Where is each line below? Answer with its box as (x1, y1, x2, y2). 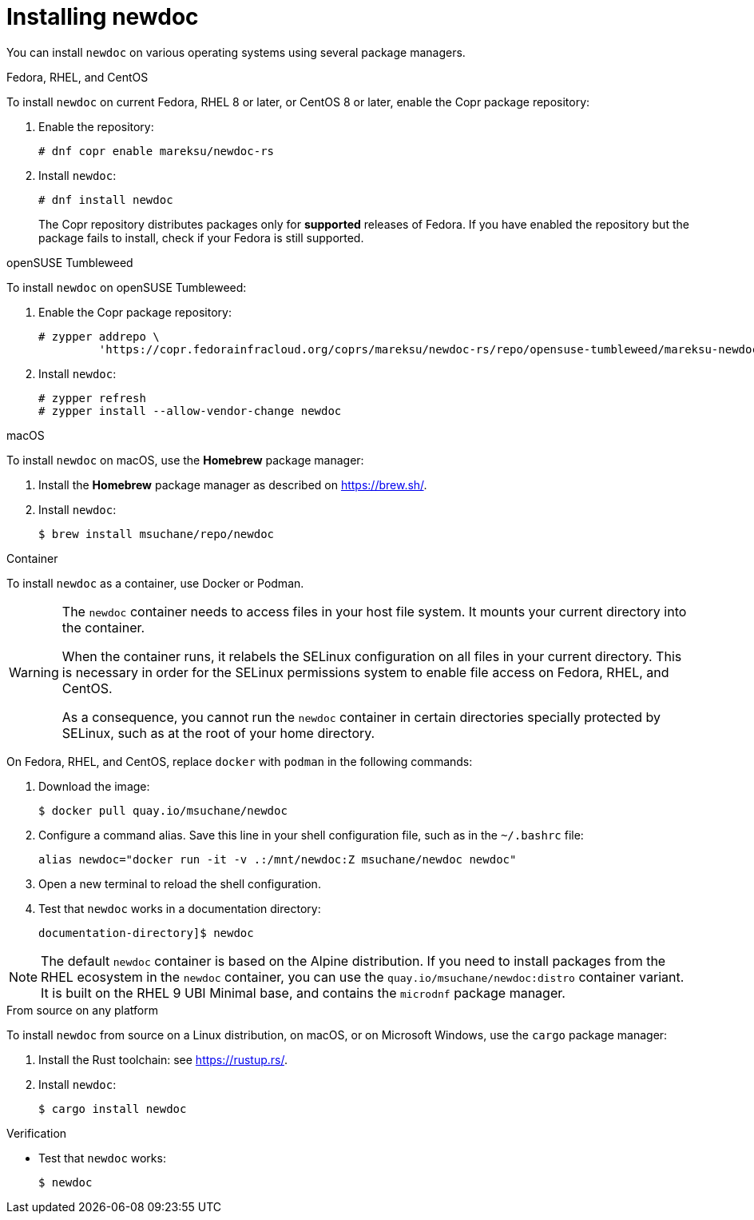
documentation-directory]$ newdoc (38, 926, 254, 939)
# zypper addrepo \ (38, 329, 160, 343)
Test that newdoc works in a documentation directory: (38, 901, 321, 915)
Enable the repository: (38, 119, 154, 134)
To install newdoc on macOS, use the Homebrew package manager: (6, 453, 364, 467)
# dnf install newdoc (38, 193, 173, 206)
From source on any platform (6, 1003, 159, 1017)
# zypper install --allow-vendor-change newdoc (38, 404, 342, 417)
